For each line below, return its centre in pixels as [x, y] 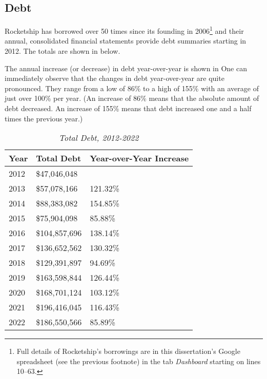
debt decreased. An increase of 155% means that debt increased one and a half [128, 108]
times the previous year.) [44, 118]
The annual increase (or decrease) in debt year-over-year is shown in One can [126, 68]
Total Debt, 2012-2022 [99, 138]
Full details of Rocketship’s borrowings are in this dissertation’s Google [128, 351]
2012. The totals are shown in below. [63, 51]
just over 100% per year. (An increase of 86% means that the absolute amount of [132, 98]
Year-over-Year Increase [139, 158]
